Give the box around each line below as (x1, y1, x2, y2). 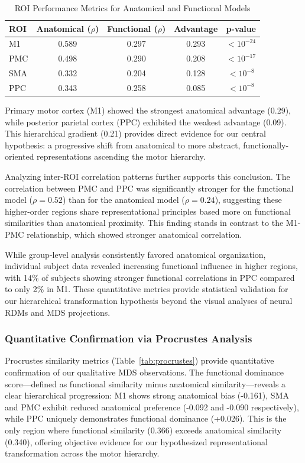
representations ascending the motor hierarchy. (37, 150, 206, 163)
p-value (226, 22, 256, 34)
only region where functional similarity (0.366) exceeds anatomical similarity (5, 423, 282, 436)
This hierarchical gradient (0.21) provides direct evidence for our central (5, 127, 266, 140)
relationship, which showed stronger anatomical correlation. (27, 228, 242, 240)
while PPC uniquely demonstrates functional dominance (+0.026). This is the (5, 412, 287, 425)
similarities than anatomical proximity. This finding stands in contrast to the (5, 216, 284, 229)
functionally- (243, 138, 289, 151)
